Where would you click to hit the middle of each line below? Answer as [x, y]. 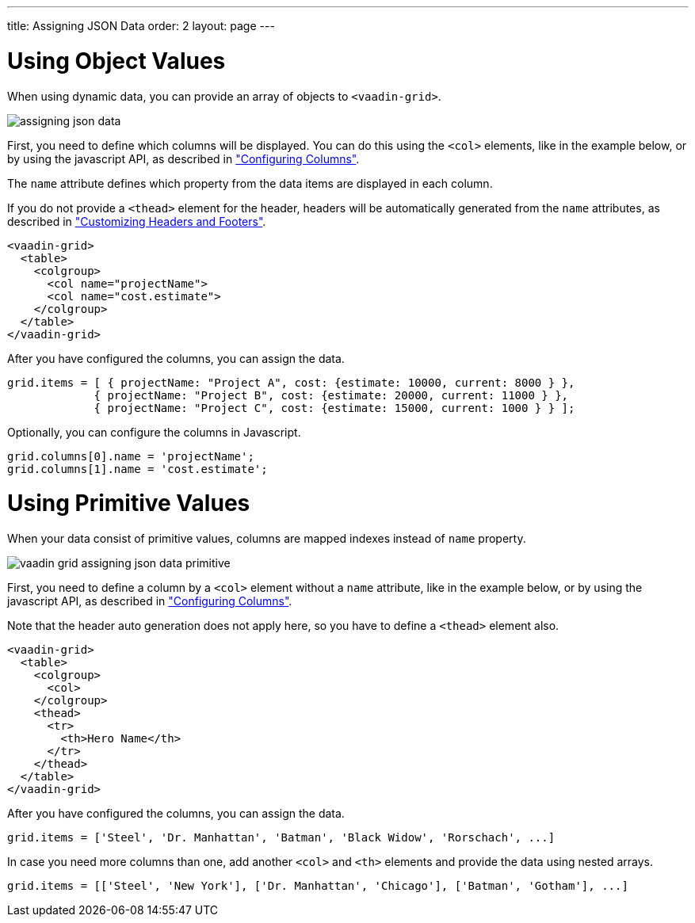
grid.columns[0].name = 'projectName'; [131, 456]
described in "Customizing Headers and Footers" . [137, 221]
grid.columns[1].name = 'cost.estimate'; [137, 469]
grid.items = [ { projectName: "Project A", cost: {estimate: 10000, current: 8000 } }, [291, 382]
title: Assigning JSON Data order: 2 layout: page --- [141, 26]
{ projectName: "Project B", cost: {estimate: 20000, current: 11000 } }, [331, 395]
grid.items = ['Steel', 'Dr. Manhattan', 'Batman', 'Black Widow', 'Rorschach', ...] [281, 837]
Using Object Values [116, 61]
